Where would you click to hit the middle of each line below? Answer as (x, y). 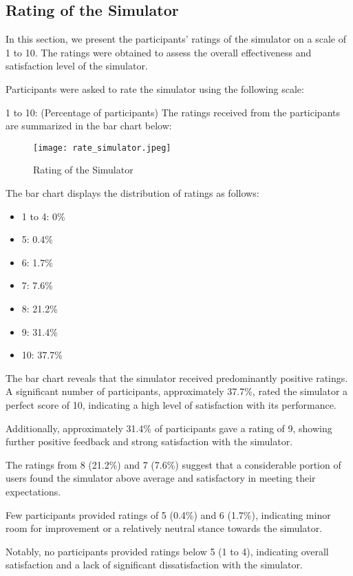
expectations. (33, 491)
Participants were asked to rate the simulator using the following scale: (155, 88)
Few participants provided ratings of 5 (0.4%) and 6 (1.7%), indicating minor (168, 514)
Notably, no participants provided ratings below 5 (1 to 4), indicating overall (167, 551)
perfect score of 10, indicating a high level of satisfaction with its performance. (171, 404)
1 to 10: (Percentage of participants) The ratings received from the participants (173, 112)
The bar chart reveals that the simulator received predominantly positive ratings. (177, 377)
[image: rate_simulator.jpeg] (102, 148)
